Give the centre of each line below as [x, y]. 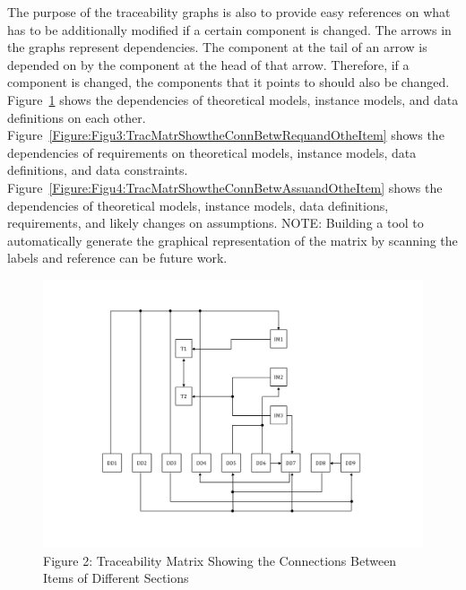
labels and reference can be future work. [117, 258]
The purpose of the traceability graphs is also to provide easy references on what [229, 12]
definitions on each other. [77, 117]
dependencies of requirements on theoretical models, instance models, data [212, 152]
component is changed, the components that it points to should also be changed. [229, 82]
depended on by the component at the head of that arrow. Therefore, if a [208, 64]
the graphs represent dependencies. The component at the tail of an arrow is [217, 47]
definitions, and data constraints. [98, 170]
